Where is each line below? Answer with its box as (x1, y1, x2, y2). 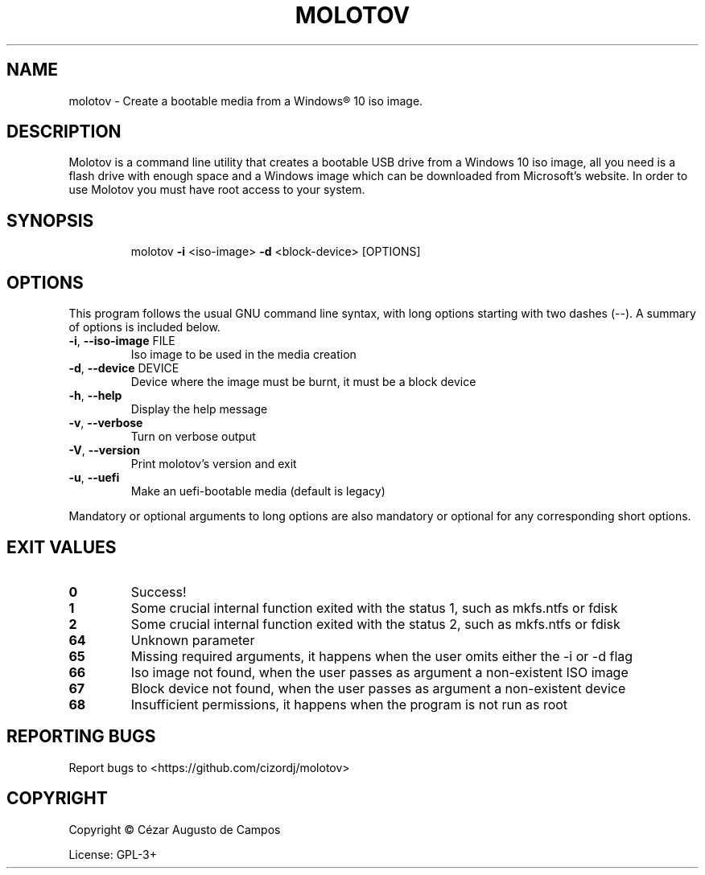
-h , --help (68, 388, 122, 403)
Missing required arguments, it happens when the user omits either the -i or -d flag (130, 647, 633, 664)
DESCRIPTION (6, 121, 122, 142)
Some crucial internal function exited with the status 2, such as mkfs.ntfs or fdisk (130, 615, 620, 632)
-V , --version (68, 443, 140, 458)
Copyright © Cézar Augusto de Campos (68, 822, 281, 836)
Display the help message (130, 402, 268, 417)
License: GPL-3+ (68, 847, 157, 861)
